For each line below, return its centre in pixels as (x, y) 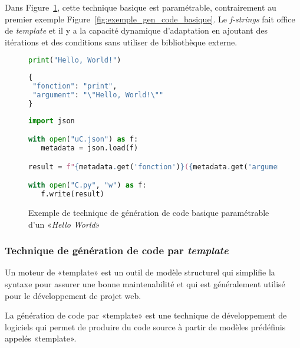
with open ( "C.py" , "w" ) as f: (88, 186)
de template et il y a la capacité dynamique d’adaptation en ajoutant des (136, 30)
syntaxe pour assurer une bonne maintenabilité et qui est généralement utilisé (145, 283)
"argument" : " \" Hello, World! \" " (98, 95)
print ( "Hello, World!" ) (75, 60)
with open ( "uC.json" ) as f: (83, 139)
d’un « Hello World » (64, 224)
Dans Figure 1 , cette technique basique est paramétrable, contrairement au (141, 7)
